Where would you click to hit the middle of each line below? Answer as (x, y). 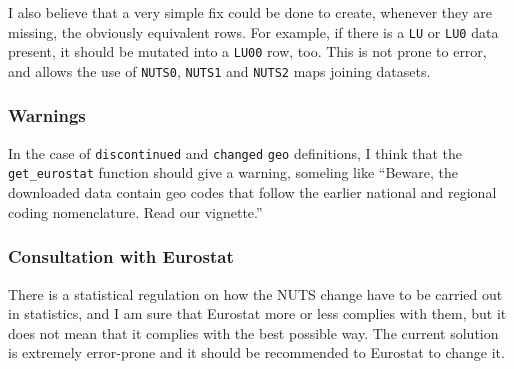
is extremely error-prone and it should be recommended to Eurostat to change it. (256, 352)
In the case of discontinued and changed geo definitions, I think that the (235, 152)
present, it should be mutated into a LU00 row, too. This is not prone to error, (247, 51)
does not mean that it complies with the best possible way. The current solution (253, 332)
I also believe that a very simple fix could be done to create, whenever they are (250, 12)
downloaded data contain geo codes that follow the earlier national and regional (252, 192)
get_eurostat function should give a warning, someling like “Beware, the (233, 172)
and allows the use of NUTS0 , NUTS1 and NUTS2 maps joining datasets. (219, 70)
